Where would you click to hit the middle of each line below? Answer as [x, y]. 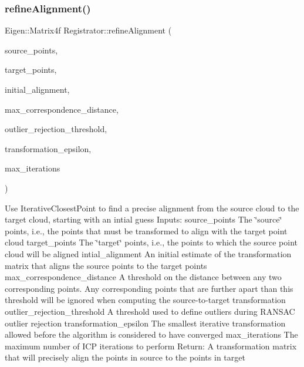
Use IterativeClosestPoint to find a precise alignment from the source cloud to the [152, 208]
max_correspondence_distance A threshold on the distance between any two [143, 277]
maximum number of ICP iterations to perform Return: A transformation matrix [151, 346]
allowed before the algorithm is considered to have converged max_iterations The [151, 334]
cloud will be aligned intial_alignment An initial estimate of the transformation [148, 253]
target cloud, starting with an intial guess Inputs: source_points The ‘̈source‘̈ [143, 219]
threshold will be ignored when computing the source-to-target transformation [145, 300]
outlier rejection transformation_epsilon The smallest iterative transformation [145, 323]
